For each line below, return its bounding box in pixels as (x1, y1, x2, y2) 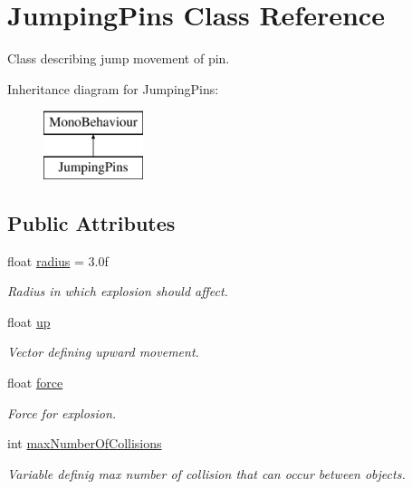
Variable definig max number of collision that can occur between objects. (7, 464, 406, 483)
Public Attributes (7, 208, 176, 236)
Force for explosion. (7, 403, 117, 422)
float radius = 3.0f (7, 251, 109, 270)
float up (7, 312, 51, 331)
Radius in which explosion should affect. (7, 282, 228, 301)
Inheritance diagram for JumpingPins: (7, 79, 219, 98)
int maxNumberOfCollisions (7, 434, 162, 453)
